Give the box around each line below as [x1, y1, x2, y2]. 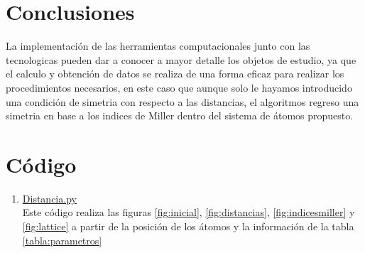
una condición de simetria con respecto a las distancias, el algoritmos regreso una [6, 94, 359, 109]
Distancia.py [22, 190, 77, 205]
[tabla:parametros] [22, 232, 102, 247]
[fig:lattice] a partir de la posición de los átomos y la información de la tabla [22, 219, 354, 233]
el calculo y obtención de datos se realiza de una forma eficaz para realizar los [6, 66, 344, 81]
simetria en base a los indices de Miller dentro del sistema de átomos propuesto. [6, 108, 354, 123]
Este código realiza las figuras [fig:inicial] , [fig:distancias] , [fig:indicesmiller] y [22, 205, 355, 220]
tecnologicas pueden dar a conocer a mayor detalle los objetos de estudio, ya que [6, 52, 356, 67]
